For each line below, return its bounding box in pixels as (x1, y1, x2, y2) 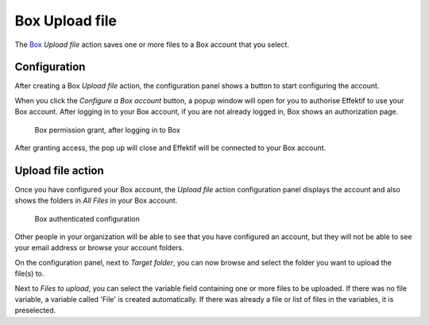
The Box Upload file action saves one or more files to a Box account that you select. (14, 40, 290, 49)
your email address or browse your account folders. (14, 243, 184, 253)
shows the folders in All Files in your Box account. (14, 195, 178, 206)
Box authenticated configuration (34, 214, 141, 223)
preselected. (14, 306, 56, 315)
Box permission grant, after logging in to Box (34, 125, 180, 134)
